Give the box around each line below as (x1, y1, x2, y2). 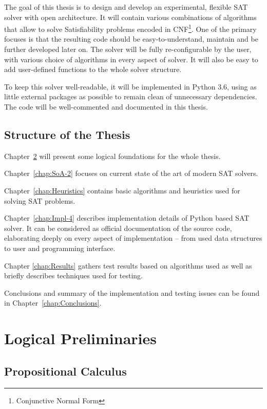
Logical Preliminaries (4, 328, 157, 349)
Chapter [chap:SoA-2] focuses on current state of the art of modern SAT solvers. (4, 168, 258, 179)
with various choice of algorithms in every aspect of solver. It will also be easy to (4, 54, 258, 64)
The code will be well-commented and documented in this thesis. (4, 101, 208, 112)
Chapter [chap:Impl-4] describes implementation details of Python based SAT (4, 212, 250, 223)
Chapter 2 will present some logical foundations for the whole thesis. (4, 150, 221, 161)
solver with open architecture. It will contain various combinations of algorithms (4, 11, 257, 22)
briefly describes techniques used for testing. (4, 270, 143, 281)
